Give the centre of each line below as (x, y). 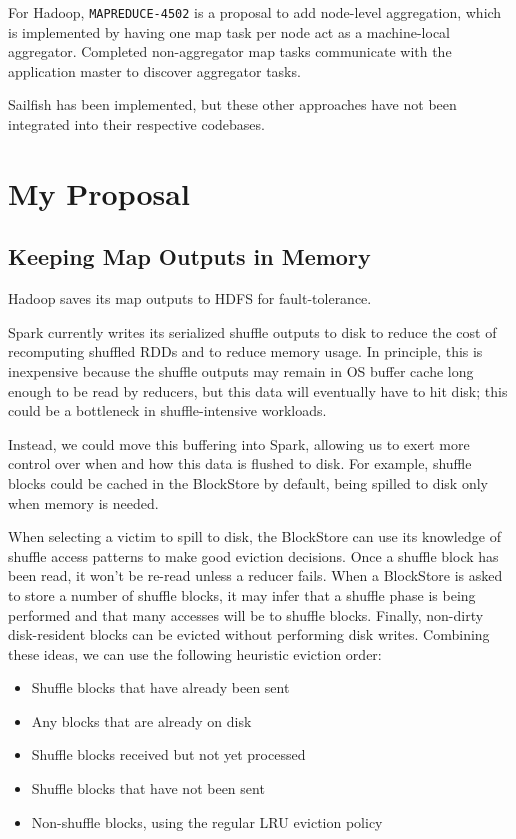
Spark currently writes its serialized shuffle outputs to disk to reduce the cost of (252, 331)
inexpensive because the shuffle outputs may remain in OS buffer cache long (241, 370)
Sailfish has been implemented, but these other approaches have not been (232, 104)
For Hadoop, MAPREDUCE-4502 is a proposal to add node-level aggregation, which (255, 12)
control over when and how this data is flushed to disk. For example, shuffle (240, 463)
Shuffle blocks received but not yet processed (168, 754)
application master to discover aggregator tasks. (154, 70)
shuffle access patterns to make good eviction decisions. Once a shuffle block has (253, 555)
